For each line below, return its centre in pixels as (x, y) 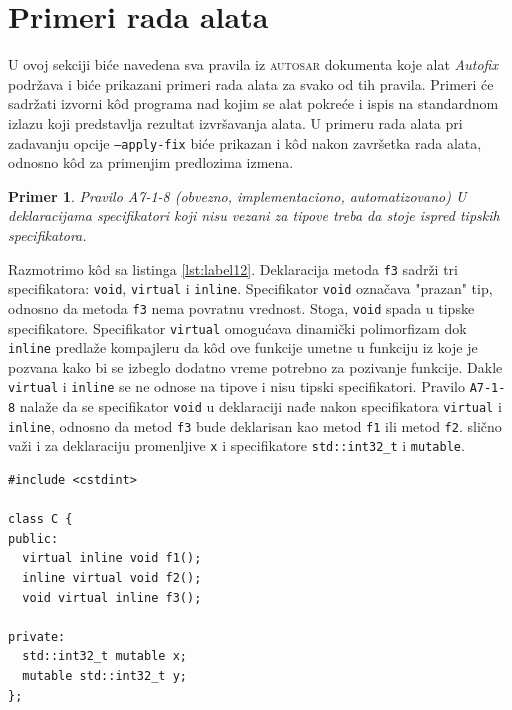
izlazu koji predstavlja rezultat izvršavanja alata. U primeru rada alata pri (235, 122)
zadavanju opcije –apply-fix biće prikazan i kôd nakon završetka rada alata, (245, 142)
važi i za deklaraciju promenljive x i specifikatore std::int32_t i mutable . (236, 445)
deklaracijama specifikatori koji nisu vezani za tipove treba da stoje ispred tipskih (254, 215)
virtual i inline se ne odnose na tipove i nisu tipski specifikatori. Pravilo (236, 386)
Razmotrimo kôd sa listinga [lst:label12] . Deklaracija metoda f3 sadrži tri (233, 268)
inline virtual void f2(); (112, 578)
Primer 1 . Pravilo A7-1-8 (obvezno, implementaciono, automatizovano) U (237, 195)
